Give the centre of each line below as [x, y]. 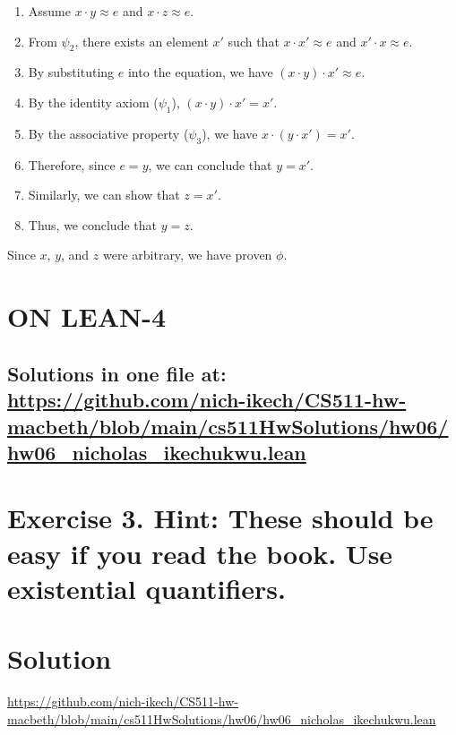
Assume [49, 11]
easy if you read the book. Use [200, 553]
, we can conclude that [210, 164]
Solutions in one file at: [117, 373]
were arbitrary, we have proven [187, 255]
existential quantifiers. [146, 588]
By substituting [71, 72]
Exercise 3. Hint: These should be [220, 518]
